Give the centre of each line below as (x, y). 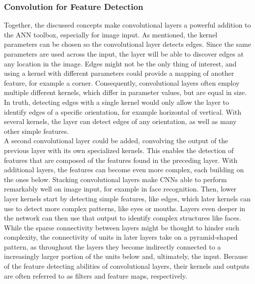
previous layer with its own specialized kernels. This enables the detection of (119, 150)
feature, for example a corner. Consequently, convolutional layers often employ (122, 82)
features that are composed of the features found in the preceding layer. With (121, 160)
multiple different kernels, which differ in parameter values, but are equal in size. (125, 92)
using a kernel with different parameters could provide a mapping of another (119, 73)
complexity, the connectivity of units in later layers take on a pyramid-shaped (121, 237)
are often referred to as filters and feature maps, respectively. (96, 275)
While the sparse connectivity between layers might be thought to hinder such (122, 227)
